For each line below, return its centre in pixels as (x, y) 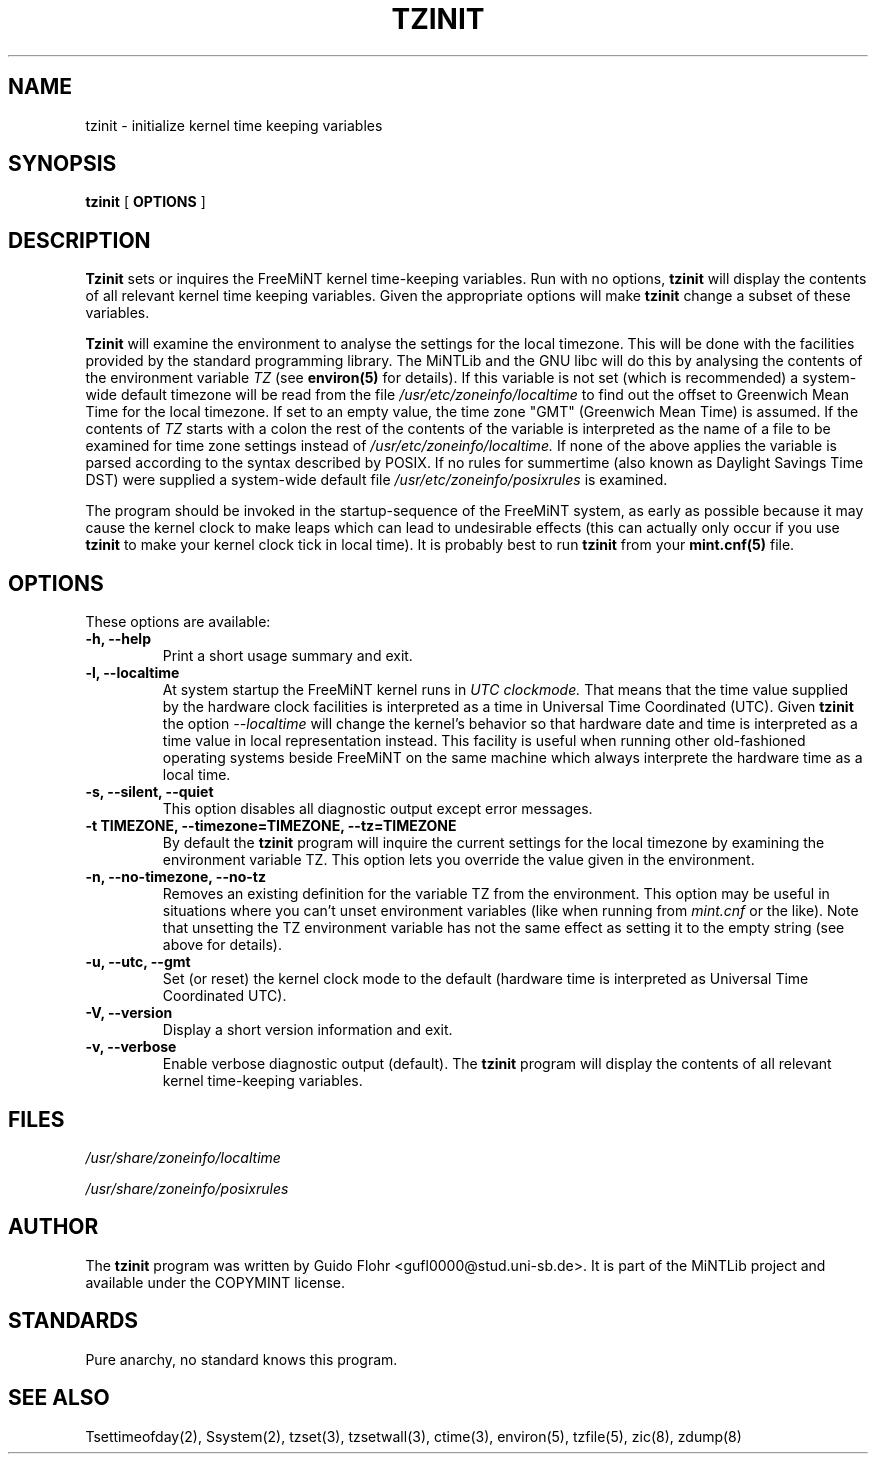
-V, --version (129, 1013)
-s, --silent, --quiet (149, 792)
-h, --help (118, 639)
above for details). (222, 945)
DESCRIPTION (79, 240)
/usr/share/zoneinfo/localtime (183, 1157)
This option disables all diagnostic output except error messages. (377, 809)
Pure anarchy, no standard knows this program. (241, 1359)
